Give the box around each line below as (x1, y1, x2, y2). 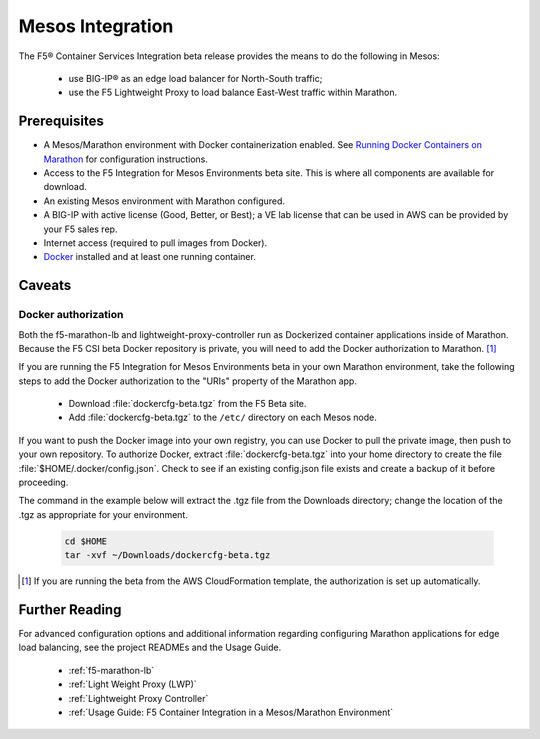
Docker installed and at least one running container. (43, 251, 257, 263)
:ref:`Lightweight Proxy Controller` (68, 692, 209, 704)
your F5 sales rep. (43, 223, 118, 235)
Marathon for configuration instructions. (43, 153, 209, 165)
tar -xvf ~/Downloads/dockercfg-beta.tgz (64, 550, 271, 561)
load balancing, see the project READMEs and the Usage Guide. (18, 641, 282, 654)
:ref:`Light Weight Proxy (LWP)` (68, 678, 197, 690)
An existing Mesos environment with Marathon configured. (43, 195, 285, 207)
